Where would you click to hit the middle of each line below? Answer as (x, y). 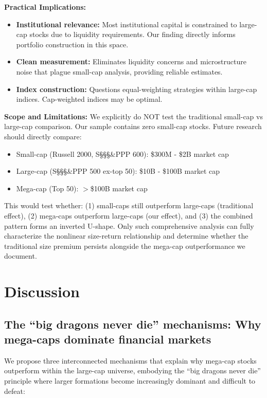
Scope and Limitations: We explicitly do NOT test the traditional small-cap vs (133, 116)
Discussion (42, 291)
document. (21, 256)
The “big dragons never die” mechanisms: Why (133, 324)
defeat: (15, 391)
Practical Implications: (45, 7)
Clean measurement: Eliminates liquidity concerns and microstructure (131, 61)
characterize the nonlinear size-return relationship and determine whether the (126, 236)
